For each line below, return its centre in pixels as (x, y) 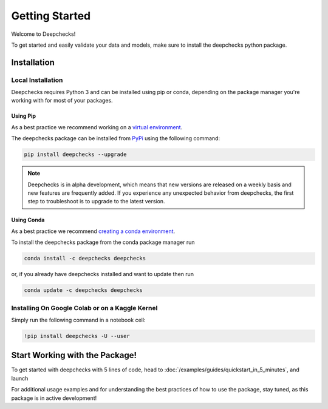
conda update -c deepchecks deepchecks (83, 290)
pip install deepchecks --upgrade (75, 154)
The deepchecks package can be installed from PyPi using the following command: (116, 138)
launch (20, 378)
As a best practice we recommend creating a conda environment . (93, 231)
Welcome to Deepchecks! (43, 34)
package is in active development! (54, 398)
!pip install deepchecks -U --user (77, 336)
